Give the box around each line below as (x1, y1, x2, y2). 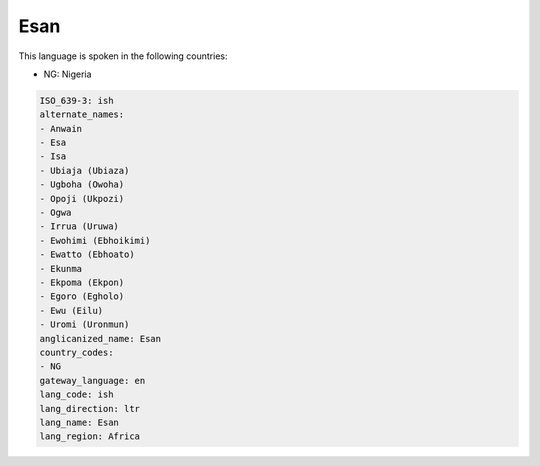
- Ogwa (39, 207, 72, 219)
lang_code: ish (39, 389, 114, 400)
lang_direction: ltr (39, 403, 140, 414)
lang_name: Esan (39, 416, 120, 428)
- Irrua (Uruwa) (39, 221, 120, 232)
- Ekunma (39, 263, 83, 274)
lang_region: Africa (39, 431, 140, 442)
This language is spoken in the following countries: (18, 50, 228, 62)
